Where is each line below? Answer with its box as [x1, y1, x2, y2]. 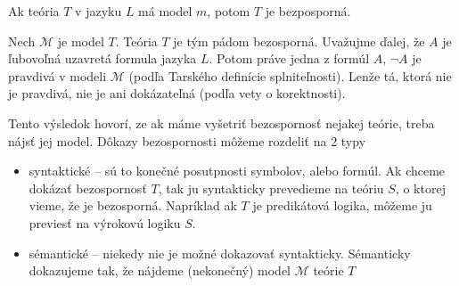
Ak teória [8, 2, 60, 20]
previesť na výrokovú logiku [29, 213, 181, 232]
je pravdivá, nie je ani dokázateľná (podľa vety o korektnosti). [8, 84, 346, 102]
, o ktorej [395, 178, 446, 197]
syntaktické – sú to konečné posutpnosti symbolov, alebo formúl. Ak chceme [29, 161, 446, 180]
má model [138, 2, 193, 20]
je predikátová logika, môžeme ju [252, 196, 432, 215]
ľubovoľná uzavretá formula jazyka [8, 49, 197, 68]
